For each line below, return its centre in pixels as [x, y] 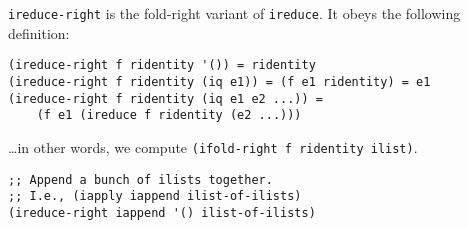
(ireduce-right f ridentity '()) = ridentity [162, 65]
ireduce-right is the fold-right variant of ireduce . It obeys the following [234, 13]
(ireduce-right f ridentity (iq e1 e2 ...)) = [165, 98]
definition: [39, 32]
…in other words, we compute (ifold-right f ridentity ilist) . [213, 146]
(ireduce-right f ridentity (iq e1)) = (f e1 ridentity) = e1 [219, 81]
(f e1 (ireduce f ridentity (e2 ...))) [169, 115]
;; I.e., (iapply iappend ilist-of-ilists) [155, 196]
